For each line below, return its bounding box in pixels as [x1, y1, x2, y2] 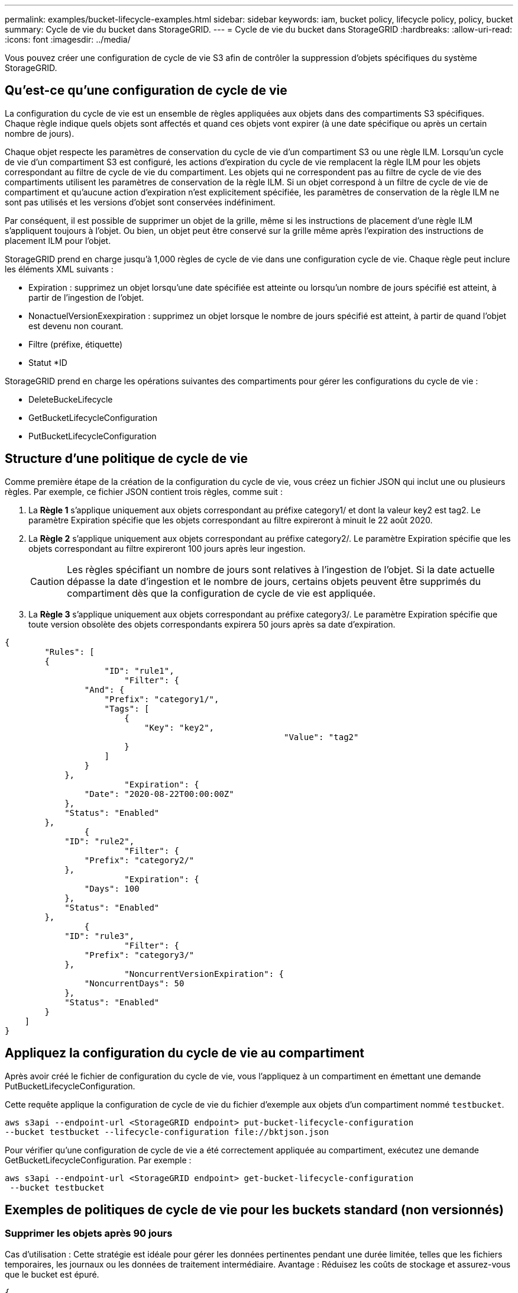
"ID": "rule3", [64, 931, 135, 941]
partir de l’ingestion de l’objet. [28, 292, 144, 303]
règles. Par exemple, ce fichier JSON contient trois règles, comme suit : [5, 486, 283, 497]
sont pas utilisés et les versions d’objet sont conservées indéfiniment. [5, 197, 276, 207]
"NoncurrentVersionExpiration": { [124, 969, 284, 979]
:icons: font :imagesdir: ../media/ [5, 34, 131, 44]
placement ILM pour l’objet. [5, 235, 111, 246]
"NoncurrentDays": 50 [84, 978, 184, 988]
